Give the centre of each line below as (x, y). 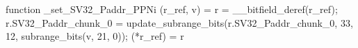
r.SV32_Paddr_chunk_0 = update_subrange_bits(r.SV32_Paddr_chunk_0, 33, (179, 22)
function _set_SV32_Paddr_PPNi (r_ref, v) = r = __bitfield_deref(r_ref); (172, 9)
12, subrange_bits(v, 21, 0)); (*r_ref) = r (95, 36)
